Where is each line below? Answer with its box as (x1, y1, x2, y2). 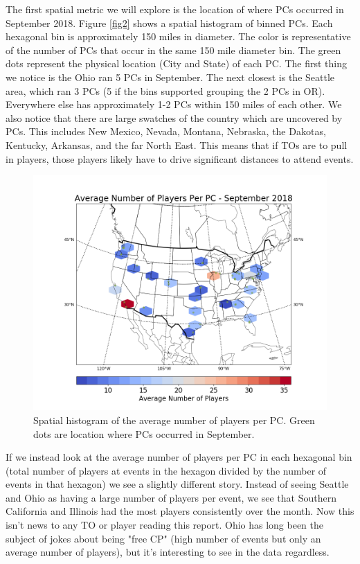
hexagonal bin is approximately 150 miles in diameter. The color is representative (6, 29, 351, 44)
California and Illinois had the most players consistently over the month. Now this (6, 504, 354, 518)
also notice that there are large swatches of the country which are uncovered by (6, 110, 343, 125)
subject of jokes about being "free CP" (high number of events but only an (6, 531, 321, 545)
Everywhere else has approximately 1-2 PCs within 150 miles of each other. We (6, 97, 342, 112)
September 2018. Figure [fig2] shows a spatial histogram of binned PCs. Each (6, 15, 333, 30)
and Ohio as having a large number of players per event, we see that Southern (6, 490, 336, 504)
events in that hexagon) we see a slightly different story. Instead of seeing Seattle (6, 477, 349, 491)
